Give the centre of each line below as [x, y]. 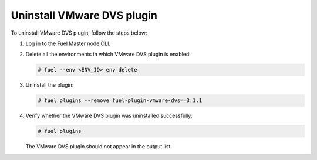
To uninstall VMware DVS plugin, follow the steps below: [79, 33]
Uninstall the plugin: [50, 85]
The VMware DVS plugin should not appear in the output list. [99, 147]
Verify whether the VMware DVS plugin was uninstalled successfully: [109, 116]
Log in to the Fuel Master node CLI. [68, 43]
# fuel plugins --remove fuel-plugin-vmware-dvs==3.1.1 [120, 101]
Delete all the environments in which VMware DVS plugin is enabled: [108, 54]
